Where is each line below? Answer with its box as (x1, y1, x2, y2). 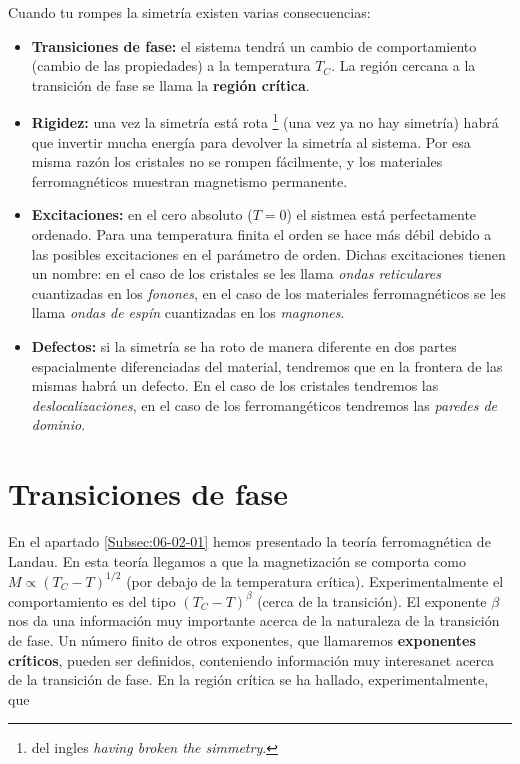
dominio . (31, 414, 86, 435)
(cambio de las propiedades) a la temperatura (31, 55, 311, 76)
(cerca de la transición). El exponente (257, 590, 487, 611)
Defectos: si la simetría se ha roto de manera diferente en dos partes (31, 335, 457, 356)
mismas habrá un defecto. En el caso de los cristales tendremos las (31, 375, 439, 396)
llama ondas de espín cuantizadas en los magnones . (31, 302, 345, 323)
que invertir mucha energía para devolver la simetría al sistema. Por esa (31, 131, 471, 152)
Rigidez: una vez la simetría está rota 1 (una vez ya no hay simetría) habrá (31, 109, 499, 133)
